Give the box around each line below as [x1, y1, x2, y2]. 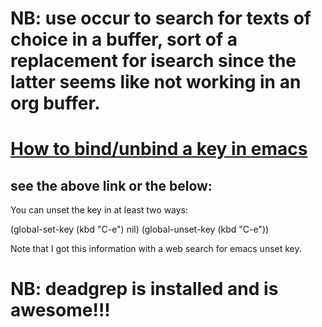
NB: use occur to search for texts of [10, 7, 312, 30]
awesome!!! [10, 299, 111, 322]
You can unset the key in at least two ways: [10, 204, 189, 216]
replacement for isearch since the [10, 50, 297, 72]
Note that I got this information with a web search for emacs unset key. [10, 243, 302, 255]
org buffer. [10, 92, 101, 115]
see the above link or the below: [10, 177, 213, 194]
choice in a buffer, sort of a [10, 28, 238, 51]
